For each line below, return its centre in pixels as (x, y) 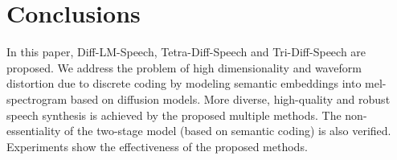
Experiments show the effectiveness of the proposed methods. (157, 146)
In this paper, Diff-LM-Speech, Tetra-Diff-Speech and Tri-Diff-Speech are (186, 52)
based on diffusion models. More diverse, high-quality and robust (230, 98)
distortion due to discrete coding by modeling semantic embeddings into (184, 83)
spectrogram (37, 98)
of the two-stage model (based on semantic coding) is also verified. (228, 131)
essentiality (34, 131)
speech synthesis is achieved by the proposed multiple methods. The (174, 115)
